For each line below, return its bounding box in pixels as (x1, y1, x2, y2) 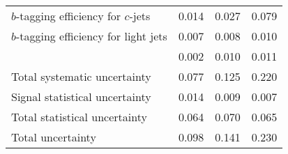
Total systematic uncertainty (11, 68, 151, 84)
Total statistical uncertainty (11, 109, 147, 125)
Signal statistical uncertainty (11, 88, 151, 105)
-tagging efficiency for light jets (15, 28, 167, 44)
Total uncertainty (11, 129, 96, 145)
